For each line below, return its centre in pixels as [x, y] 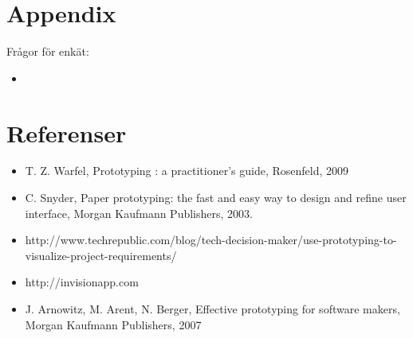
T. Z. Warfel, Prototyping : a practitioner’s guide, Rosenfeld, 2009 [187, 171]
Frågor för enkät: [48, 51]
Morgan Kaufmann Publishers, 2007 [113, 324]
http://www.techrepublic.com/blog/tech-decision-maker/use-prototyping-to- [211, 240]
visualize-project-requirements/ [101, 255]
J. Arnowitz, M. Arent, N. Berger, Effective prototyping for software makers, [212, 309]
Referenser [67, 132]
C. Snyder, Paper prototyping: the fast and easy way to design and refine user [216, 198]
